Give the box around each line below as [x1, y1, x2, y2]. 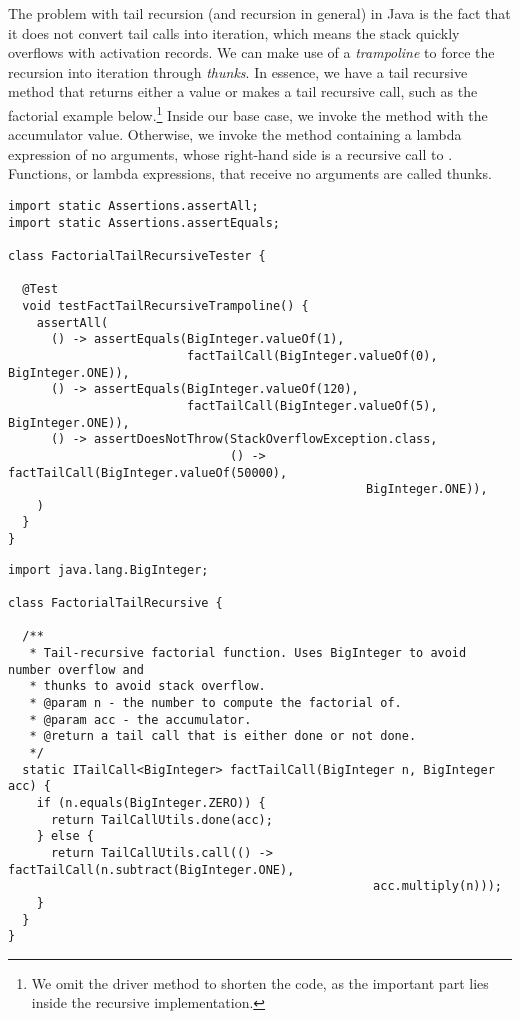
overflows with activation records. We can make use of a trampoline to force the [8, 42, 495, 63]
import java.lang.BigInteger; [8, 562, 209, 577]
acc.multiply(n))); [373, 879, 502, 894]
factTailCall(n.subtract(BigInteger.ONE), [8, 862, 295, 877]
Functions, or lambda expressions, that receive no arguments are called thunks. [8, 163, 492, 184]
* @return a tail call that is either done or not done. [29, 729, 417, 744]
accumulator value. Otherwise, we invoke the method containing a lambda [8, 124, 462, 145]
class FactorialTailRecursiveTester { [8, 248, 266, 263]
